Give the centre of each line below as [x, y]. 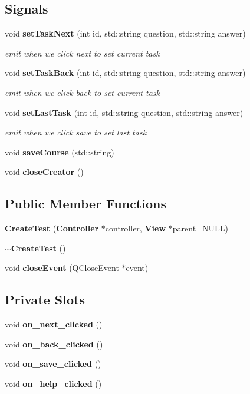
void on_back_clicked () [54, 344]
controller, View [136, 228]
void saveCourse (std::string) [60, 152]
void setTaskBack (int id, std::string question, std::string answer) [125, 73]
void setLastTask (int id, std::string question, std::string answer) [124, 112]
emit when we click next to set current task [82, 53]
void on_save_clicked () [53, 364]
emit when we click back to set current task [82, 92]
